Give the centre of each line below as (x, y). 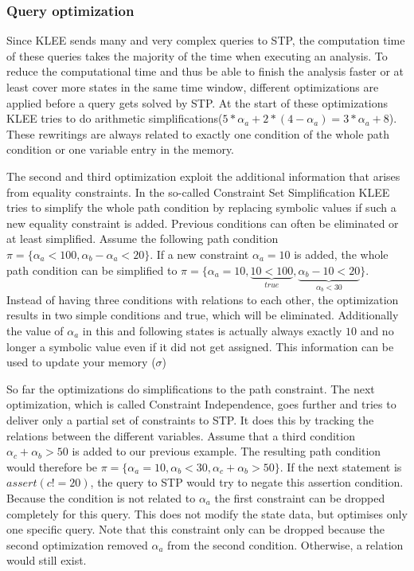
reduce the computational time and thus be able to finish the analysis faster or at (205, 71)
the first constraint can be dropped (300, 497)
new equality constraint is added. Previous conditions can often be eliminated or (203, 223)
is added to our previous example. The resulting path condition (227, 451)
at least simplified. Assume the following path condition (143, 239)
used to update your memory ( (81, 362)
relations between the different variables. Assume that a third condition (181, 435)
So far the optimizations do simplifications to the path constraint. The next (191, 388)
